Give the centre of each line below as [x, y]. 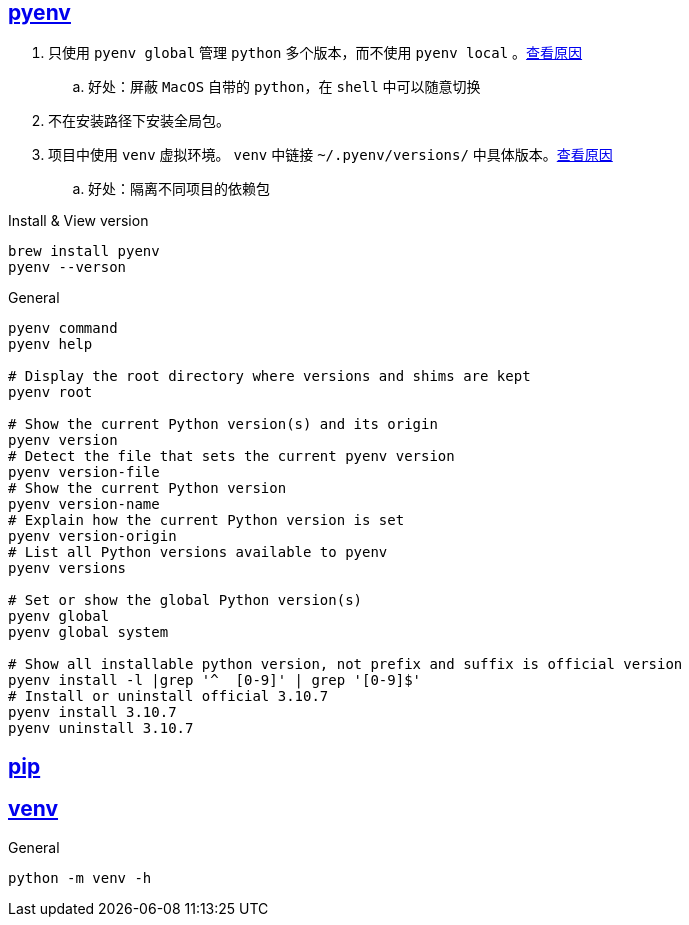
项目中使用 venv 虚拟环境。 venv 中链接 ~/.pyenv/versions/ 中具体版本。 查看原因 [330, 155]
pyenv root [50, 392]
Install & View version [78, 221]
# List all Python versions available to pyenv [198, 552]
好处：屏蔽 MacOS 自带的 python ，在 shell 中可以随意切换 [284, 87]
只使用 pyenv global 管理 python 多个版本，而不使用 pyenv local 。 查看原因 [315, 53]
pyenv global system [88, 632]
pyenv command [63, 328]
